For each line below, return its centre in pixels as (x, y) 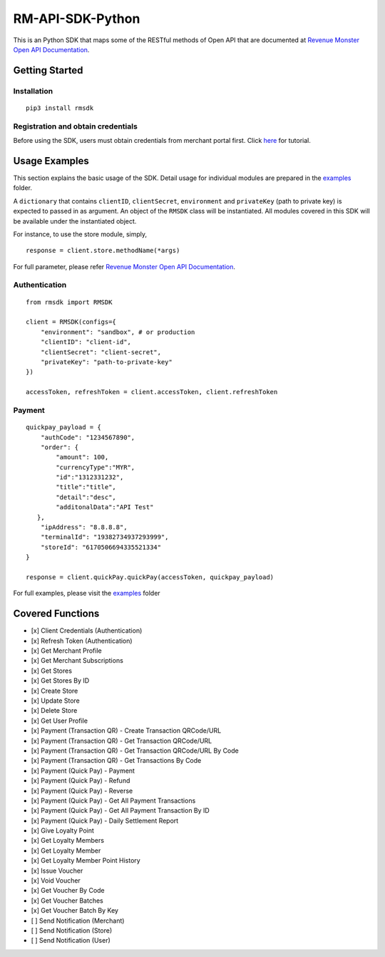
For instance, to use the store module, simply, (80, 234)
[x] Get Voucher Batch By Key (75, 911)
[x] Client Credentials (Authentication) (87, 631)
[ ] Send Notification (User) (71, 941)
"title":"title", (86, 487)
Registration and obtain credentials (76, 126)
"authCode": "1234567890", (88, 437)
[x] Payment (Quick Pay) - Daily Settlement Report (105, 821)
